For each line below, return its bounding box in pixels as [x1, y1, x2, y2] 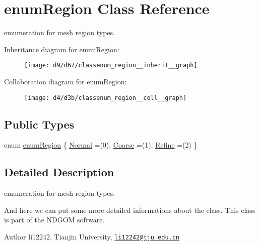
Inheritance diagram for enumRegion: [4, 44, 119, 54]
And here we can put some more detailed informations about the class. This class [4, 204, 255, 215]
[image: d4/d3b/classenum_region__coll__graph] [24, 94, 187, 101]
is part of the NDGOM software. [4, 214, 105, 225]
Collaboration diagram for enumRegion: [4, 76, 127, 86]
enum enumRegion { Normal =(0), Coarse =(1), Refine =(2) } [4, 140, 198, 150]
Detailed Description [4, 164, 114, 180]
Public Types [4, 116, 75, 132]
